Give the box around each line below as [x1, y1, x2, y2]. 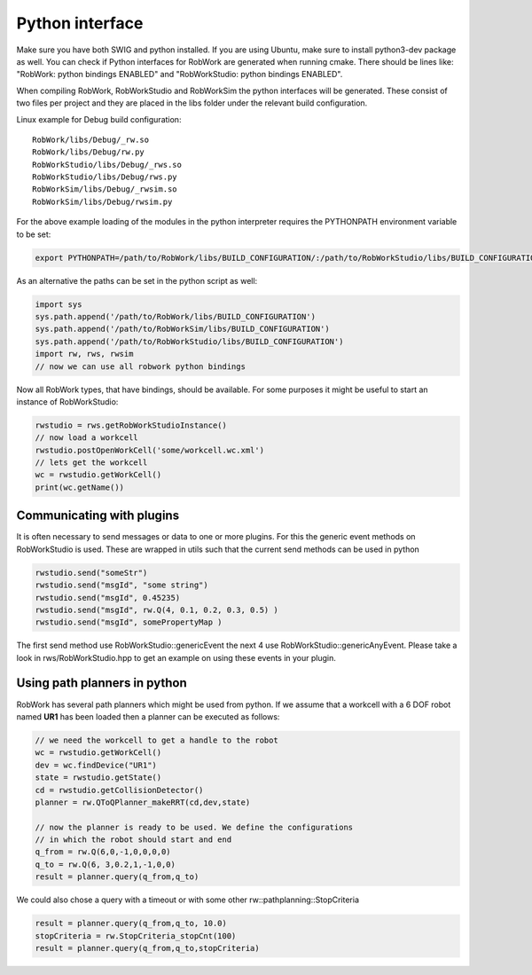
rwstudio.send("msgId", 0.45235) [35, 593, 181, 602]
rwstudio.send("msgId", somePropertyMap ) [35, 617, 223, 627]
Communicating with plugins [16, 508, 180, 523]
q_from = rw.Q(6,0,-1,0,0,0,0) [35, 847, 172, 857]
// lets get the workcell [35, 458, 148, 468]
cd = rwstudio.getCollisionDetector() [35, 785, 204, 795]
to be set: [16, 229, 51, 240]
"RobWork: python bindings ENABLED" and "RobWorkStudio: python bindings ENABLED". [16, 69, 343, 80]
